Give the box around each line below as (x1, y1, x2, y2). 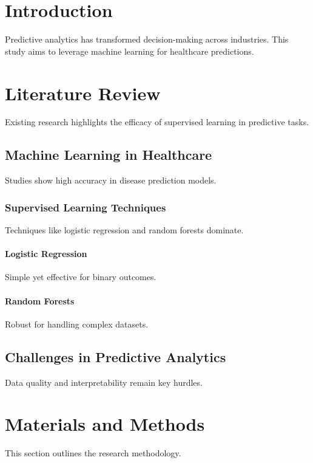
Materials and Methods (5, 411, 205, 436)
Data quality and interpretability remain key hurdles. (5, 376, 203, 388)
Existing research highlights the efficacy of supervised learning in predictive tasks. (5, 115, 309, 128)
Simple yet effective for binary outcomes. (5, 270, 156, 283)
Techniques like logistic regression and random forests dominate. (5, 224, 244, 236)
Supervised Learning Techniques (5, 199, 166, 214)
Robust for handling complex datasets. (5, 317, 149, 330)
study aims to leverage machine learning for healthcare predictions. (5, 44, 254, 57)
